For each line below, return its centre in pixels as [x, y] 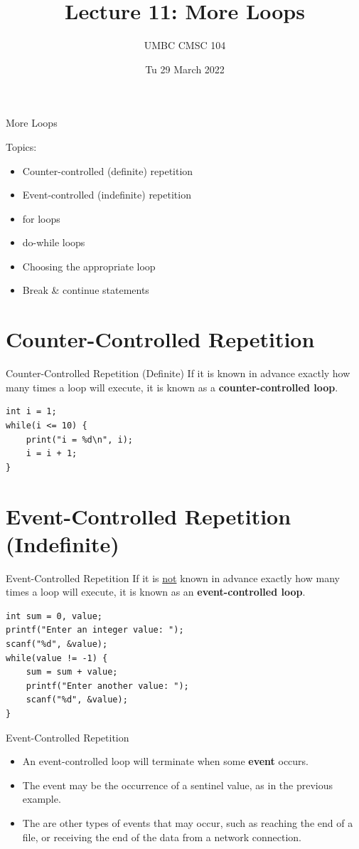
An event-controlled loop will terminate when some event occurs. [165, 761]
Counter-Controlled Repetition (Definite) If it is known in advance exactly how [178, 373]
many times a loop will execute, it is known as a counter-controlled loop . [172, 387]
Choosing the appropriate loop [89, 266]
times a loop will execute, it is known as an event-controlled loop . [156, 592]
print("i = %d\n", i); [79, 439]
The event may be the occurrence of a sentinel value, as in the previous [178, 785]
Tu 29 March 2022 [185, 69]
